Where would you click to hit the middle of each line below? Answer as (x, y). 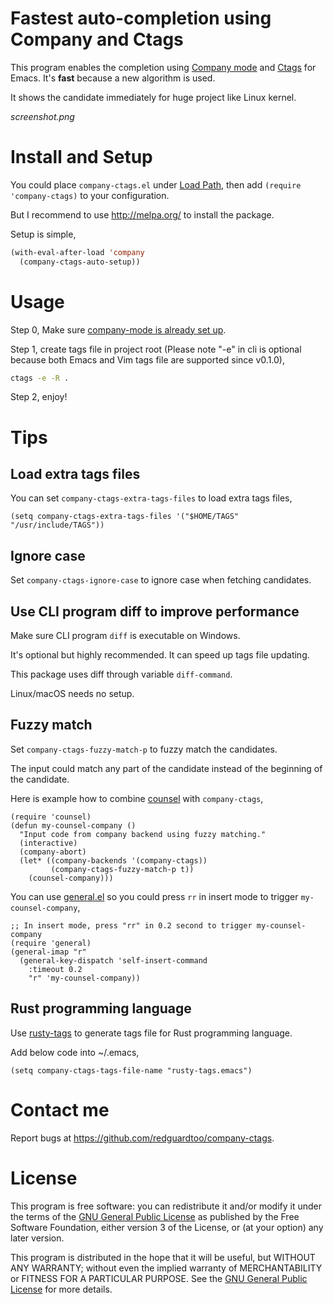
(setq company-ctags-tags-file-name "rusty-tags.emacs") (131, 1070)
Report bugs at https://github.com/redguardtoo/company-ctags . (142, 1138)
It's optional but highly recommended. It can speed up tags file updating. (160, 655)
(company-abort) (53, 852)
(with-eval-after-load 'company (77, 252)
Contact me (60, 1109)
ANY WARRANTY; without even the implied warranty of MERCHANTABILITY (166, 1268)
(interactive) (48, 843)
